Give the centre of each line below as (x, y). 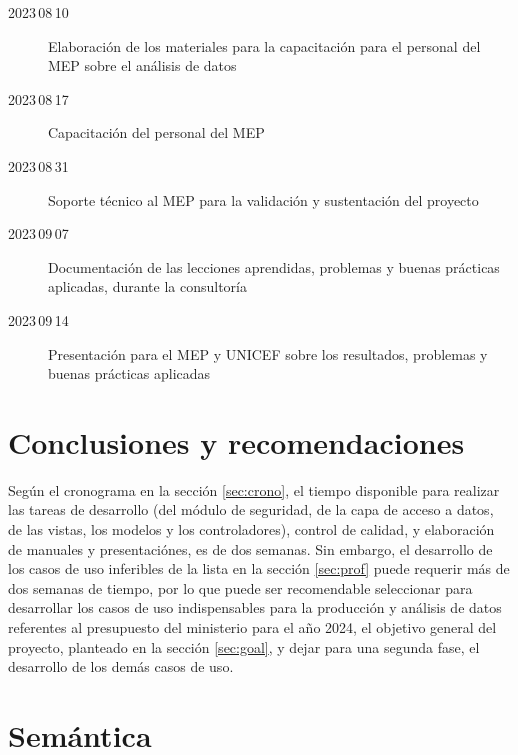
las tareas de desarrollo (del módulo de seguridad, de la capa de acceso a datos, (251, 509)
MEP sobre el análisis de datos (142, 65)
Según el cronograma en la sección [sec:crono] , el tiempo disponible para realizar (254, 489)
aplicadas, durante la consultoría (147, 286)
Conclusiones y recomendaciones (236, 441)
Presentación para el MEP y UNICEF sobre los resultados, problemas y (268, 353)
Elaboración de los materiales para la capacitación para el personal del (264, 45)
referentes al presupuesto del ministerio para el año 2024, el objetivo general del (252, 627)
